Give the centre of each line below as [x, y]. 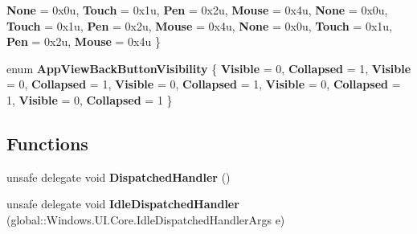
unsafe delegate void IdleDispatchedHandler [123, 204]
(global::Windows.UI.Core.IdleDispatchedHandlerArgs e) [146, 219]
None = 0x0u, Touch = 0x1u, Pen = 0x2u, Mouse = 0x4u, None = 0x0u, [197, 10]
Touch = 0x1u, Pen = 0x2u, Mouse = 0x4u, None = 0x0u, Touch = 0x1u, [200, 25]
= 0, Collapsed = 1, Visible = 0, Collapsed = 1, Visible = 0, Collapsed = [204, 84]
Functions [47, 143]
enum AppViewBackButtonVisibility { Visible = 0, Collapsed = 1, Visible [209, 68]
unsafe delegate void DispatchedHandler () [119, 177]
